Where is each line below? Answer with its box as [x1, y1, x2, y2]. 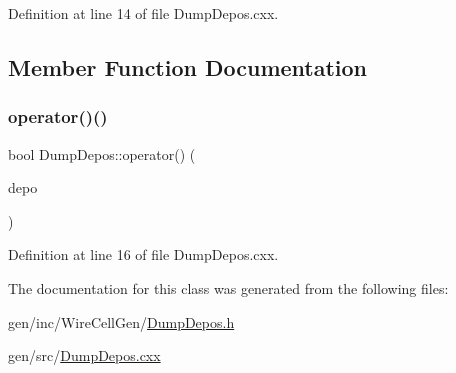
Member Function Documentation [8, 51, 368, 82]
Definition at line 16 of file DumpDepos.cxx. [8, 244, 279, 265]
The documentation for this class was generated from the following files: [8, 277, 449, 298]
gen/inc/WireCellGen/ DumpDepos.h [8, 311, 235, 332]
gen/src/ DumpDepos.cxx [8, 345, 161, 366]
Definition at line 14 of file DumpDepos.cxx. [8, 3, 279, 23]
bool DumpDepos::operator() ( [8, 143, 196, 164]
